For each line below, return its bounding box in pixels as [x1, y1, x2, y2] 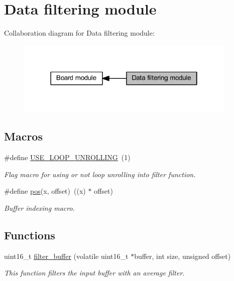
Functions [4, 227, 55, 242]
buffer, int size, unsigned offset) [134, 250, 231, 261]
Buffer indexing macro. [4, 203, 75, 213]
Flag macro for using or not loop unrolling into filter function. [4, 169, 196, 179]
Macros [4, 128, 43, 144]
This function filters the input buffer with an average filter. [4, 267, 185, 278]
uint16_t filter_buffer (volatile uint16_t [4, 250, 129, 261]
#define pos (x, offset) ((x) [4, 186, 86, 196]
